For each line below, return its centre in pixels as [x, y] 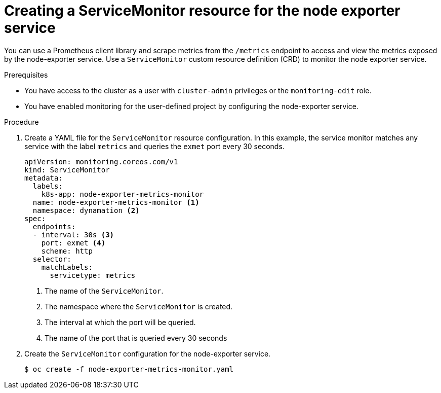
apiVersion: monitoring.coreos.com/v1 [101, 162]
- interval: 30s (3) [73, 235]
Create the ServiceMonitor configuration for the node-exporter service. [148, 353]
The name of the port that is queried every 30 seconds [136, 338]
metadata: [44, 178]
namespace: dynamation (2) [86, 210]
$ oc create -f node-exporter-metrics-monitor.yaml [129, 369]
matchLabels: [67, 267]
